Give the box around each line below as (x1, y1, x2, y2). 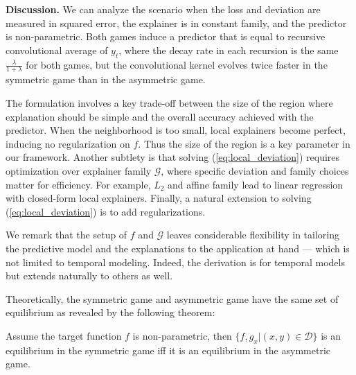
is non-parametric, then (132, 328, 232, 342)
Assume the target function (6, 328, 122, 342)
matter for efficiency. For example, (6, 177, 151, 191)
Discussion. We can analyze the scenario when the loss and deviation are (6, 2, 321, 16)
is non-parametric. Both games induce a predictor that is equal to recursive (6, 29, 326, 44)
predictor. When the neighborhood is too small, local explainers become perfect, (6, 123, 346, 137)
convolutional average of (6, 42, 108, 57)
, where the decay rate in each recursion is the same (118, 42, 339, 57)
